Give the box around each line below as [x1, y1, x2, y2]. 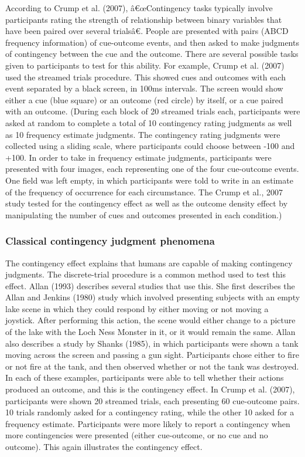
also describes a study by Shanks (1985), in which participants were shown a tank [5, 337, 299, 349]
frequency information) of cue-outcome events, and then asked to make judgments [5, 36, 299, 48]
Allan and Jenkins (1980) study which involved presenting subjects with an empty [5, 291, 300, 303]
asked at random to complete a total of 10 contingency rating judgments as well [5, 116, 292, 128]
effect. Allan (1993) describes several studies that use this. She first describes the [5, 279, 295, 292]
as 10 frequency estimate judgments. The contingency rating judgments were [5, 128, 280, 140]
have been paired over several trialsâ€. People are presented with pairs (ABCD [5, 25, 289, 37]
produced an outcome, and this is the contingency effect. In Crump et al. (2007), [5, 383, 295, 395]
